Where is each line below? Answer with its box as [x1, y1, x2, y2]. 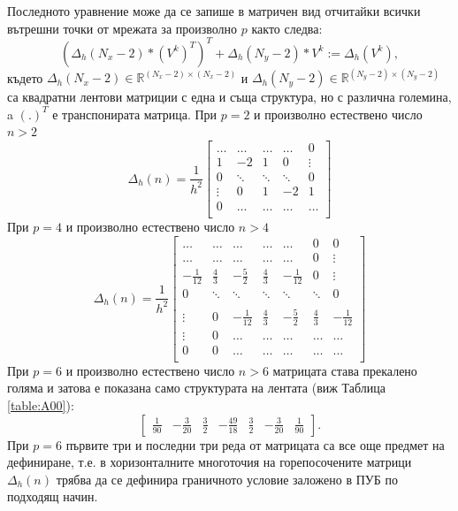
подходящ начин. [7, 487, 98, 506]
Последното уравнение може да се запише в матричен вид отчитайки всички [7, 2, 421, 19]
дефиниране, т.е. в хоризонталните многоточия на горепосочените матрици [7, 453, 412, 471]
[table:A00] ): [7, 395, 74, 414]
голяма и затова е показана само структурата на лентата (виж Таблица [7, 378, 385, 397]
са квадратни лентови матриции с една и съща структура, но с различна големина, [7, 88, 452, 106]
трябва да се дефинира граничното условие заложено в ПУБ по [56, 469, 398, 488]
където [7, 68, 43, 87]
